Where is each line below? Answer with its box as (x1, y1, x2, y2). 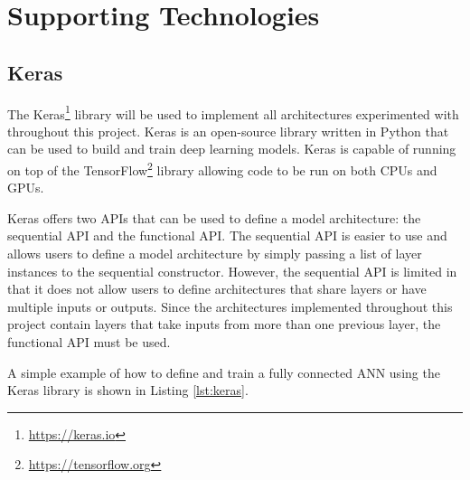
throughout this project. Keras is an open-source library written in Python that (7, 121, 449, 140)
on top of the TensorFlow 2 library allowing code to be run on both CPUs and (7, 158, 437, 179)
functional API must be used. (7, 333, 171, 352)
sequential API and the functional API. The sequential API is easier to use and (7, 226, 447, 245)
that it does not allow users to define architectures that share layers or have (7, 279, 427, 298)
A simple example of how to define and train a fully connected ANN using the (7, 362, 440, 381)
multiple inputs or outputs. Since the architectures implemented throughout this (7, 296, 453, 315)
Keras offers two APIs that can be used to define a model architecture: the (7, 208, 421, 227)
